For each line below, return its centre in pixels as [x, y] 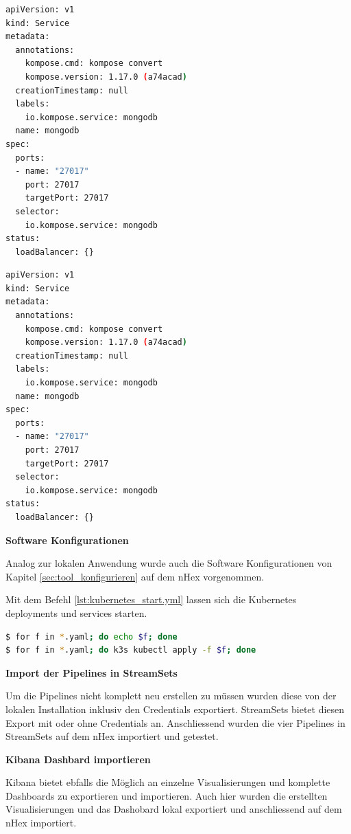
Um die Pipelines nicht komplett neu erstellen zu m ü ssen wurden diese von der [171, 696]
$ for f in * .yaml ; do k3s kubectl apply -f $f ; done [131, 650]
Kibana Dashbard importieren [78, 759]
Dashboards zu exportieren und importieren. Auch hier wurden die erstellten [167, 795]
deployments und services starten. [76, 612]
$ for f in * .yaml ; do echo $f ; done [92, 636]
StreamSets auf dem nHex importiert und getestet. [112, 736]
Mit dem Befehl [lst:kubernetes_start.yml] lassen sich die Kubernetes [151, 599]
